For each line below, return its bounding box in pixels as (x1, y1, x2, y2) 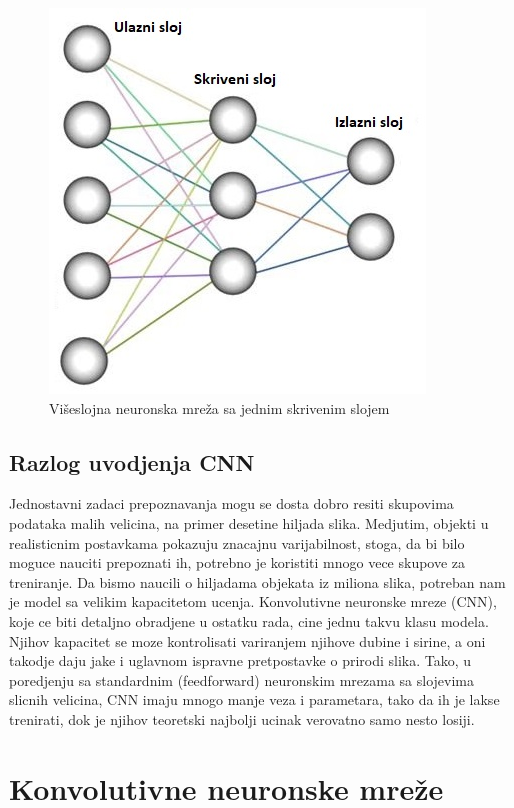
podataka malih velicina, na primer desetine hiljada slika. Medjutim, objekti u (9, 512, 489, 533)
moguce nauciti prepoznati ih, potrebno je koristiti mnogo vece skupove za (9, 552, 466, 573)
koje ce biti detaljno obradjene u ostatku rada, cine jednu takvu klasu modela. (9, 610, 489, 631)
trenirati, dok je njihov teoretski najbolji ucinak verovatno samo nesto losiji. (9, 708, 475, 729)
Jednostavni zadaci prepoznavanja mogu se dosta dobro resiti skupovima (9, 493, 454, 514)
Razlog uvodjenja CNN (9, 446, 255, 477)
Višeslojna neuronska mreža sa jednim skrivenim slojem (49, 397, 390, 418)
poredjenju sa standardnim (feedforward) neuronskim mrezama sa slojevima (9, 669, 474, 690)
